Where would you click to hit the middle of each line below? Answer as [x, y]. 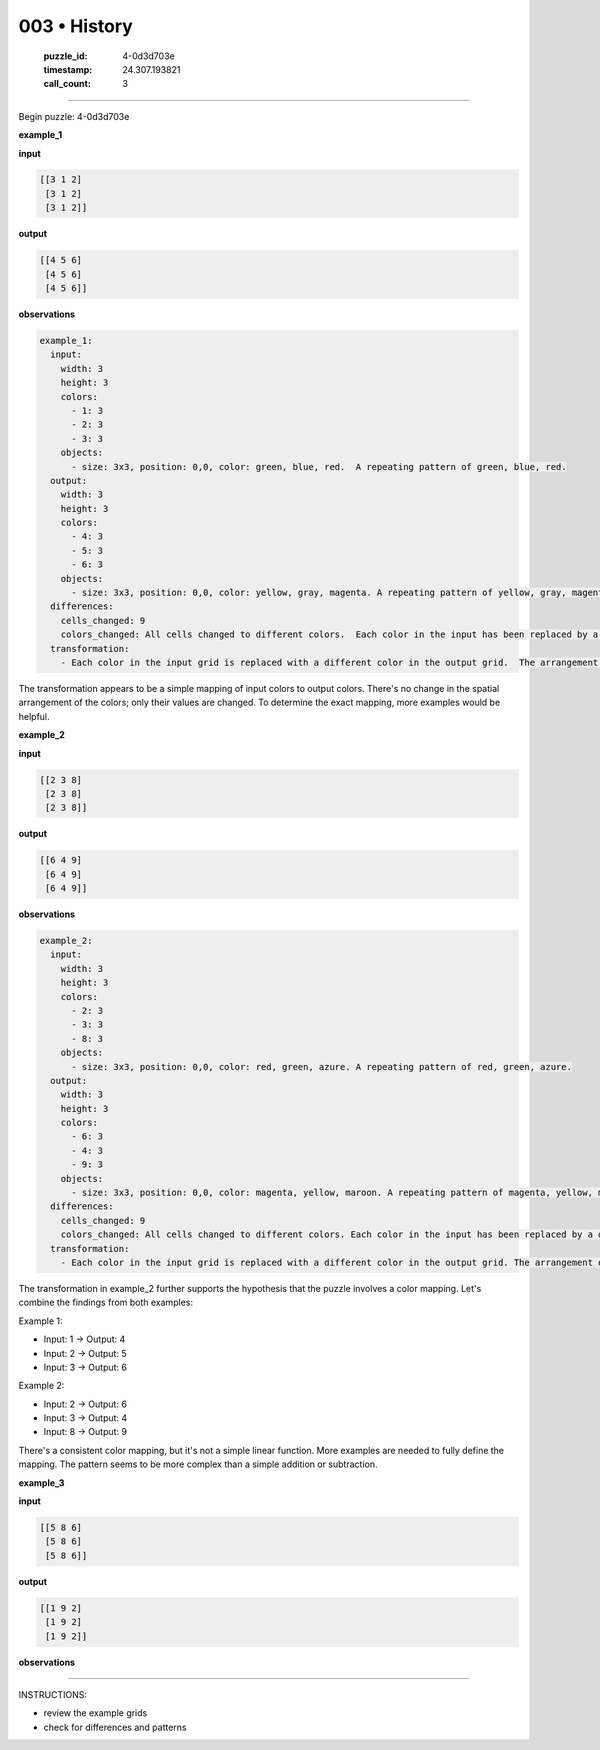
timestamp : [68, 69]
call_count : [67, 84]
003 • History [76, 26]
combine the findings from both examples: [106, 1302]
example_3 [41, 1482]
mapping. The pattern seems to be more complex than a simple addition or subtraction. [198, 1464]
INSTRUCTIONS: [52, 1694]
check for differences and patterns [115, 1727]
